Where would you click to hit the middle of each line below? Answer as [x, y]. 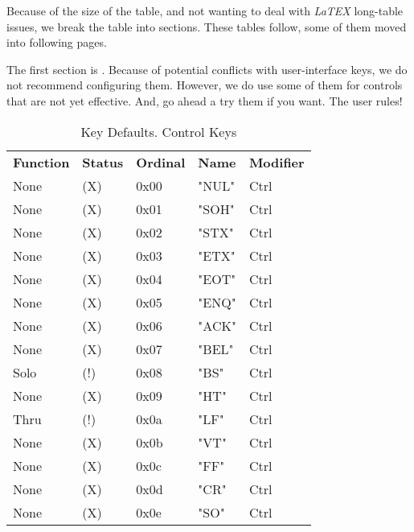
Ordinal [161, 162]
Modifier [277, 162]
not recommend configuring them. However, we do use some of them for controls [205, 85]
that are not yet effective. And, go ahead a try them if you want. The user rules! [205, 100]
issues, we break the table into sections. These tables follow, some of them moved [207, 26]
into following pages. [57, 42]
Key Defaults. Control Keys [159, 131]
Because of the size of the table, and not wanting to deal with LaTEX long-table [205, 10]
